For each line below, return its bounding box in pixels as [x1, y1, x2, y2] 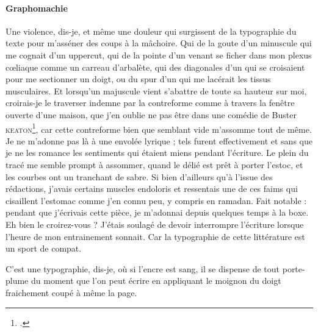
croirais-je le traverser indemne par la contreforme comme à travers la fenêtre [5, 96, 295, 109]
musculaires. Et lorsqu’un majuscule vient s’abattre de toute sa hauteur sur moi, [5, 84, 307, 97]
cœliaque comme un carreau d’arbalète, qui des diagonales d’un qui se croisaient [5, 60, 305, 73]
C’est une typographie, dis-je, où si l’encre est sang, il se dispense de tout [5, 262, 280, 275]
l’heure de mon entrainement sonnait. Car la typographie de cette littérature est [5, 230, 305, 242]
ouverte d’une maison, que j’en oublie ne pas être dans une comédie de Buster [5, 108, 297, 121]
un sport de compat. [5, 242, 82, 255]
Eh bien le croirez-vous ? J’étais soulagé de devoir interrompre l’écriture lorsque [5, 217, 304, 230]
